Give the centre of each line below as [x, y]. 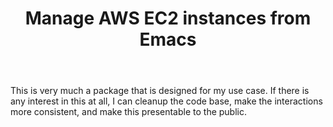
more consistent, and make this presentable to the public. [129, 112]
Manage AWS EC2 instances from [168, 18]
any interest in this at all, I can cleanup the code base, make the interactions [166, 101]
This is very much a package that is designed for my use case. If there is [160, 91]
